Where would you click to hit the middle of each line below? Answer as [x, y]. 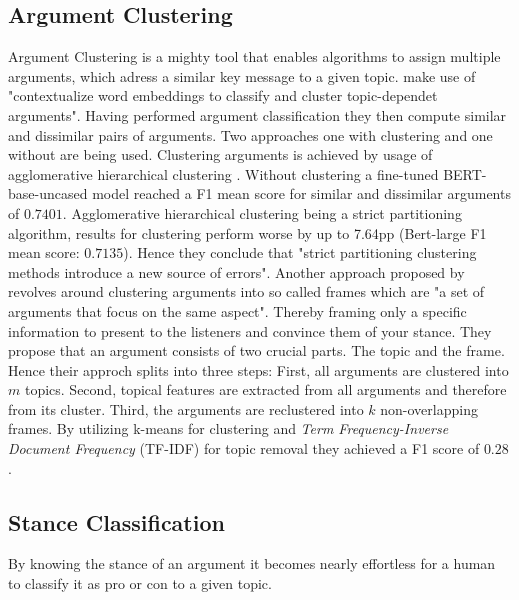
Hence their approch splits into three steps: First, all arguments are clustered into [258, 369]
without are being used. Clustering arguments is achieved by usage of [220, 154]
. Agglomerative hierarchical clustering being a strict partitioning [262, 212]
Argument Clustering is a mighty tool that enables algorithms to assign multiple [254, 56]
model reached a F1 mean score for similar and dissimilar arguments [301, 193]
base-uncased [48, 193]
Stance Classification [116, 521]
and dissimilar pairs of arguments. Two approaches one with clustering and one [250, 134]
